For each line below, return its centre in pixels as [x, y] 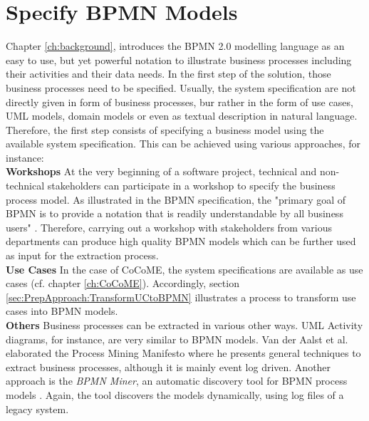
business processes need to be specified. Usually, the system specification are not [181, 87]
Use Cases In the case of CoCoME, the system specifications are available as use [184, 269]
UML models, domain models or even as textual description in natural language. [182, 116]
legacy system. [37, 409]
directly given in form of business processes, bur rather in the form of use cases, [180, 102]
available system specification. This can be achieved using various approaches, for [183, 144]
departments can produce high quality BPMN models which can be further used [181, 241]
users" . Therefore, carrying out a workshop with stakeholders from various [169, 227]
